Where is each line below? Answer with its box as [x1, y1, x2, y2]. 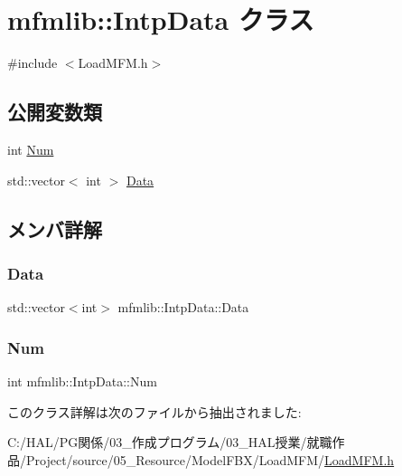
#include [7, 53, 58, 72]
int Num [7, 139, 54, 158]
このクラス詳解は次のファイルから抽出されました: [7, 402, 302, 421]
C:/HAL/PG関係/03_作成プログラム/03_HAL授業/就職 [7, 433, 332, 452]
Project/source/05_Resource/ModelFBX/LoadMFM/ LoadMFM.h [25, 450, 395, 469]
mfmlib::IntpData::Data [117, 298, 249, 317]
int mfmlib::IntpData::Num [7, 371, 157, 390]
